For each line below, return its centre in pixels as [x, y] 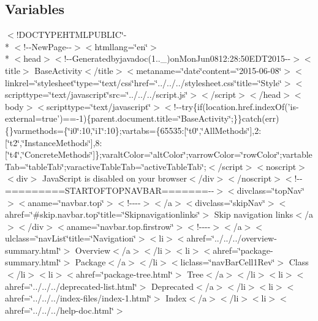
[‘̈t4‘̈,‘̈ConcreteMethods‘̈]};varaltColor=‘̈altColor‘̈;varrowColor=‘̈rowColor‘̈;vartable [159, 154]
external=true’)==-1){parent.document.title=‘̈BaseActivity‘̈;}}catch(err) [142, 118]
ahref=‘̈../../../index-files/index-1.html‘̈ [78, 298]
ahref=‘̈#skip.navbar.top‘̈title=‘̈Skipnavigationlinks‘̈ [103, 214]
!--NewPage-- [48, 46]
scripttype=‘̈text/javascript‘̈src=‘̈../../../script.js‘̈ [97, 94]
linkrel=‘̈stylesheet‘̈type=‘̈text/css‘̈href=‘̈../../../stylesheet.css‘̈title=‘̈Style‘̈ [143, 82]
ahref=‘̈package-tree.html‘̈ [124, 274]
